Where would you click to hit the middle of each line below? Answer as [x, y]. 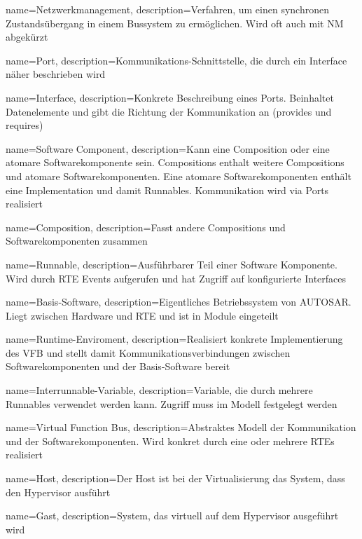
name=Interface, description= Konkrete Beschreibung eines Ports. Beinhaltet [170, 97]
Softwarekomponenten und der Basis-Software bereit [118, 366]
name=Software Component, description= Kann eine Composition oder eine [168, 148]
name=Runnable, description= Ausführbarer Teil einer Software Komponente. [172, 264]
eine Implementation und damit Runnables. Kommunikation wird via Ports [167, 190]
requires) [25, 125]
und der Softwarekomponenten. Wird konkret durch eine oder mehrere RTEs [170, 441]
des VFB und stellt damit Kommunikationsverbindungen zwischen [148, 352]
